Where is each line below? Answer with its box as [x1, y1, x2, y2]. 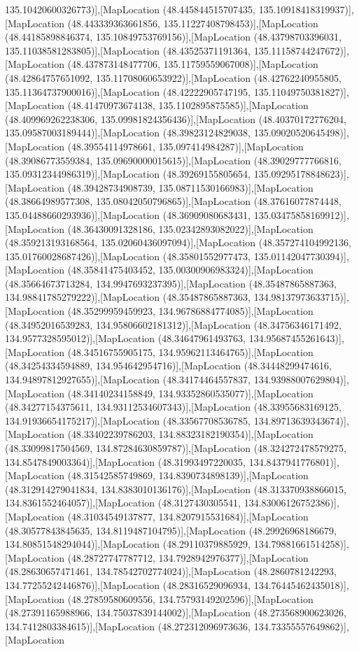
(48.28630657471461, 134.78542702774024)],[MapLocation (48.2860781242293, [5, 564, 337, 579]
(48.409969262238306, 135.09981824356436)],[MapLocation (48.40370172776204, [5, 111, 346, 126]
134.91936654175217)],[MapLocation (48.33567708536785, [5, 413, 251, 427]
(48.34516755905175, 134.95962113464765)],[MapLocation [67, 344, 314, 359]
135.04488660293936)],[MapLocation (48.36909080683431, [5, 207, 251, 222]
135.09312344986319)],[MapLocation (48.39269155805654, [5, 166, 251, 181]
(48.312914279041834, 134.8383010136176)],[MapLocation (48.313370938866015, [5, 481, 346, 496]
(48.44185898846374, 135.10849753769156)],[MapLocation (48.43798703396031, [5, 29, 342, 44]
